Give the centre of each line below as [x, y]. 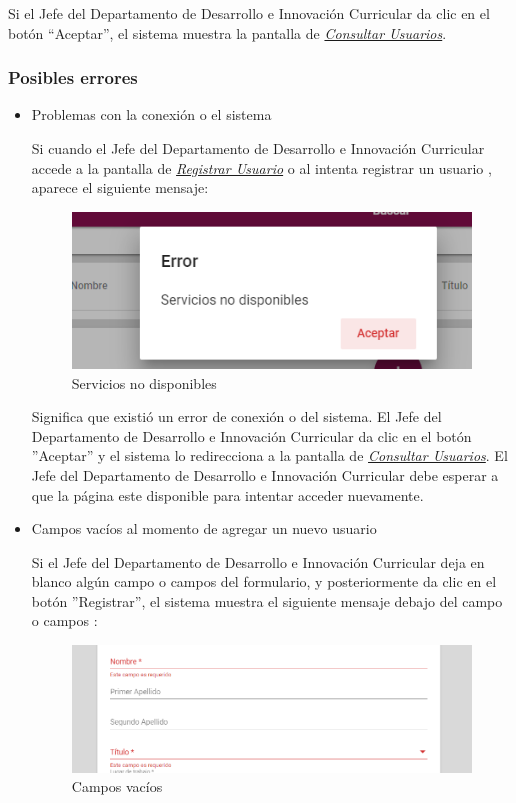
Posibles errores [73, 77]
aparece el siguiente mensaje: [120, 187]
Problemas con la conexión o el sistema [151, 114]
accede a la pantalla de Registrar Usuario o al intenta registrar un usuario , [261, 167]
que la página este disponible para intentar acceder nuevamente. [227, 494]
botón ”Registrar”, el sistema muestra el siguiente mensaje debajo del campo [267, 600]
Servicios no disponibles [144, 382]
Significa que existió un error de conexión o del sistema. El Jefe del [236, 416]
